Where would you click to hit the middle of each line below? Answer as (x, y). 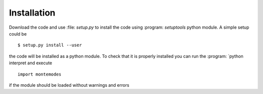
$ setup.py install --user (50, 45)
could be (18, 34)
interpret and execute (30, 63)
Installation (32, 13)
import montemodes (40, 74)
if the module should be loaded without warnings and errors (69, 85)
